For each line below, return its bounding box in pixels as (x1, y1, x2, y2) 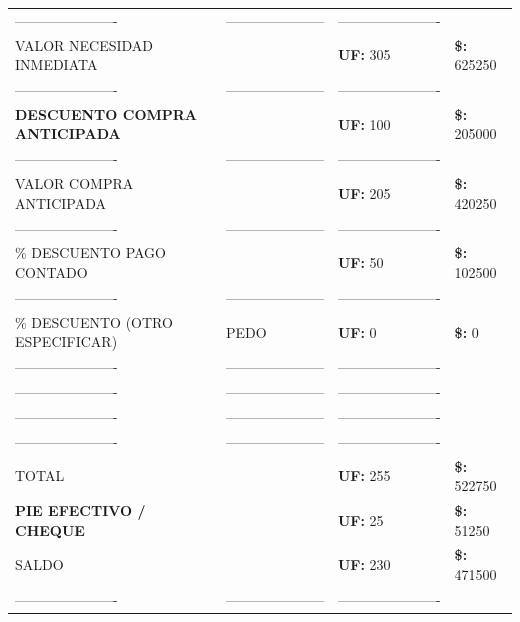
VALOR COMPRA (15, 173, 134, 194)
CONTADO (15, 262, 88, 283)
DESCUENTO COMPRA (15, 103, 198, 124)
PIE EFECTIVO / (15, 499, 146, 520)
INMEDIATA (15, 54, 98, 75)
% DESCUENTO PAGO (15, 242, 167, 263)
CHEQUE (15, 519, 85, 540)
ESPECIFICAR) (15, 331, 118, 352)
